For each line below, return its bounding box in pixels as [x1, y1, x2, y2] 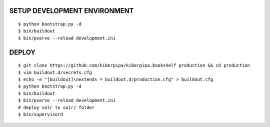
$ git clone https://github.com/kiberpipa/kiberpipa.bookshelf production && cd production [18, 62, 250, 68]
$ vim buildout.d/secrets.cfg [18, 69, 92, 75]
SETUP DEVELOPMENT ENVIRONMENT [9, 6, 134, 15]
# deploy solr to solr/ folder [18, 104, 95, 110]
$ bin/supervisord [18, 111, 63, 117]
